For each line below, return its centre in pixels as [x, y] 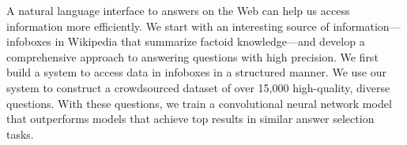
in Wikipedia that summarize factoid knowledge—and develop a [210, 41]
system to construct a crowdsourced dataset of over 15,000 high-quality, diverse [198, 87]
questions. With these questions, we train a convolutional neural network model [199, 103]
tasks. [20, 134]
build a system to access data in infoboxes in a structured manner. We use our [196, 72]
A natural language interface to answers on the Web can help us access [178, 10]
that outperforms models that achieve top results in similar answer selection [190, 119]
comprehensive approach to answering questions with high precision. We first [192, 56]
